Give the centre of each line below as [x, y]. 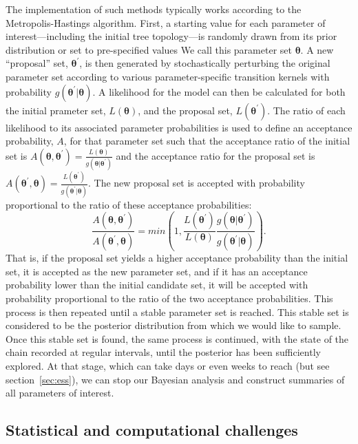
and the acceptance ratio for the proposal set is [215, 155]
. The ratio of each [306, 110]
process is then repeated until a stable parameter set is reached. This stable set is [177, 311]
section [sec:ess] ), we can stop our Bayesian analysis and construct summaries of [175, 379]
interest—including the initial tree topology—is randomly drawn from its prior [171, 36]
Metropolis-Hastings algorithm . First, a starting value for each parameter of [166, 22]
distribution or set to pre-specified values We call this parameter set [149, 49]
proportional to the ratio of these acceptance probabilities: [129, 204]
